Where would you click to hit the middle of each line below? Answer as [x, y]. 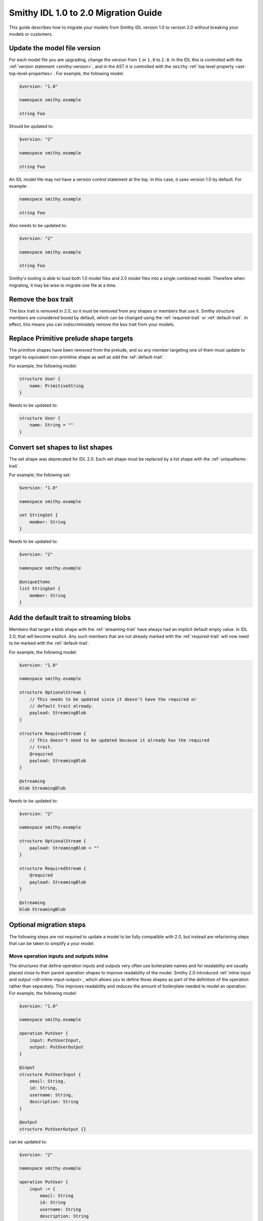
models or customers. [31, 34]
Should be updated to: [31, 126]
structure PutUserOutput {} [53, 1129]
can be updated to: [28, 1142]
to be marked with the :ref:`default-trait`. [49, 643]
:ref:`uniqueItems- [229, 459]
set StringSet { [39, 515]
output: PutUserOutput [56, 1047]
